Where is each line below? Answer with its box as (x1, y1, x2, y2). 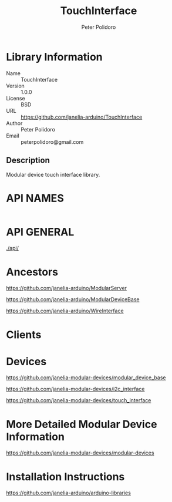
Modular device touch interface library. (6, 171, 100, 178)
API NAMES (6, 191, 65, 205)
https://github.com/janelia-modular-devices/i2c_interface (6, 386, 145, 393)
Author (6, 119, 23, 127)
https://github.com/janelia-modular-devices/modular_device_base (6, 374, 166, 381)
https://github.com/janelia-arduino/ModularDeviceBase (6, 296, 140, 303)
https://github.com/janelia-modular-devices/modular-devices (6, 449, 154, 456)
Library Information (6, 50, 103, 63)
